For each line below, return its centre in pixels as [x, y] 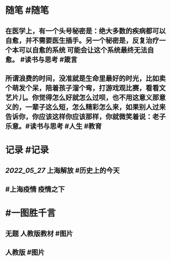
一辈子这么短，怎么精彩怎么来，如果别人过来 [95, 107]
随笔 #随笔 [27, 10]
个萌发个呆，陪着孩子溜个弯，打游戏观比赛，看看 [82, 88]
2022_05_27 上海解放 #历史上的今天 [63, 171]
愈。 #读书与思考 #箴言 [41, 59]
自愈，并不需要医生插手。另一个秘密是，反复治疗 [82, 41]
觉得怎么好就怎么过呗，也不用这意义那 [99, 97]
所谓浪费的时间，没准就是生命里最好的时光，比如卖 [85, 78]
